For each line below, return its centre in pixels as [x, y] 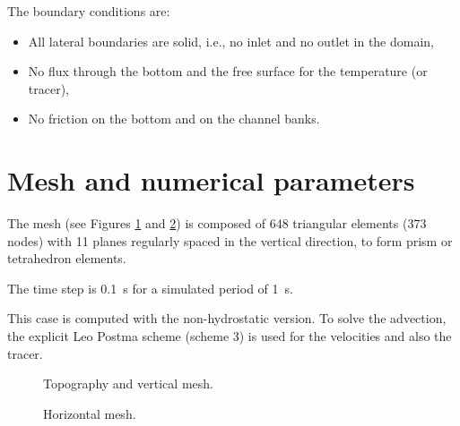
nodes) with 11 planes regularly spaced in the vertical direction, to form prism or [230, 240]
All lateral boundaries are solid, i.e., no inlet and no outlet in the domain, [231, 41]
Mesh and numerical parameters [211, 180]
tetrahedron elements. [67, 258]
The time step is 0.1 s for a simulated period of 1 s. [150, 288]
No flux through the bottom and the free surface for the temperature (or [228, 71]
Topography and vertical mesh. [128, 383]
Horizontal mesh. [90, 413]
